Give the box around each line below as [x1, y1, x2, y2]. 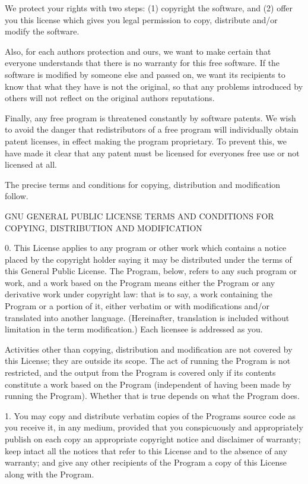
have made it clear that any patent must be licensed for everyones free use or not [5, 146, 300, 159]
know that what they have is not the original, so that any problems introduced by [5, 80, 303, 92]
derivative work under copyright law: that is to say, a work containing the [5, 288, 273, 300]
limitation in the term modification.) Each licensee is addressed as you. [5, 323, 263, 335]
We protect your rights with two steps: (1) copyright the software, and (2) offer [5, 2, 293, 14]
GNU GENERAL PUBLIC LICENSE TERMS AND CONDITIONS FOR [5, 209, 274, 222]
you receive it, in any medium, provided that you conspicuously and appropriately [5, 421, 303, 433]
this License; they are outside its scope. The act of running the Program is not [5, 354, 291, 367]
